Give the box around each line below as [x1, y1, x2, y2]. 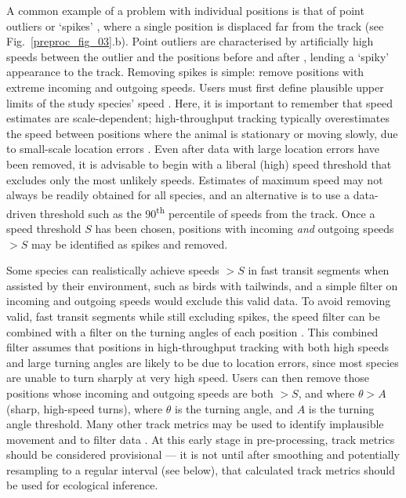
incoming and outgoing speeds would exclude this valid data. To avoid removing [6, 293, 391, 309]
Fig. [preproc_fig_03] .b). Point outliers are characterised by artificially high [6, 33, 374, 49]
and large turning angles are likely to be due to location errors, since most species [6, 354, 399, 370]
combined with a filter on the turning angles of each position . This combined [6, 323, 379, 340]
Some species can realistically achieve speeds [6, 262, 219, 278]
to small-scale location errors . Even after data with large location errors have [6, 140, 380, 157]
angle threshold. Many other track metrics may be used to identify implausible [6, 416, 384, 432]
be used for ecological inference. [6, 477, 158, 493]
